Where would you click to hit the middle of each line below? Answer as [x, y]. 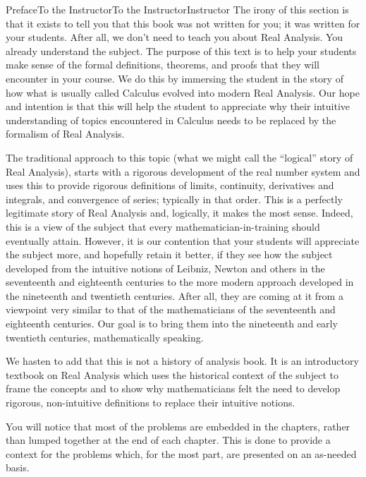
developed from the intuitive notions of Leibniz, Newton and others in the [165, 268]
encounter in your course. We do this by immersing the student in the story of [175, 78]
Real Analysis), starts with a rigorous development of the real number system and [183, 171]
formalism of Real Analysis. [65, 134]
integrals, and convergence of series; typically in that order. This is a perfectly [174, 199]
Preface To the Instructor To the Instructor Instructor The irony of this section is [177, 9]
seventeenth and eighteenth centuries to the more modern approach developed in [180, 282]
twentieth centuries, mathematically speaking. [105, 337]
